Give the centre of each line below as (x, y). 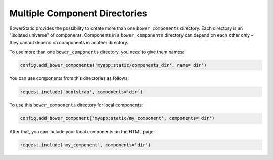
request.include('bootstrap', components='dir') (81, 92)
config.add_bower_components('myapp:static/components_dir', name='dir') (113, 65)
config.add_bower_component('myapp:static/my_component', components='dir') (117, 118)
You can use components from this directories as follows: (69, 78)
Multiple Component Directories (78, 13)
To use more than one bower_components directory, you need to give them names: (97, 52)
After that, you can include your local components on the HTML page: (82, 131)
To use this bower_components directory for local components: (76, 105)
